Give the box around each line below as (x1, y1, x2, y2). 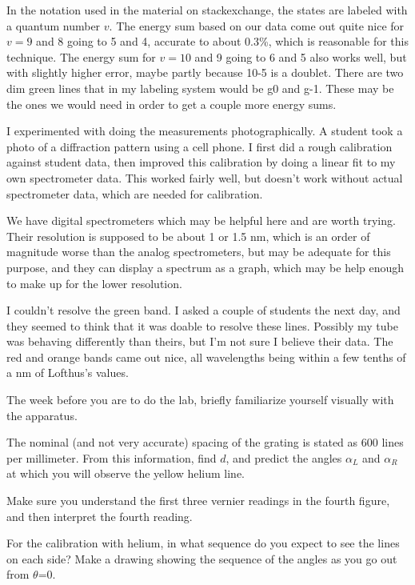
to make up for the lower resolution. (6, 274, 182, 291)
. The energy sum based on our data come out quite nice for (109, 17, 405, 34)
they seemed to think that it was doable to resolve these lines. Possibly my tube (6, 317, 398, 334)
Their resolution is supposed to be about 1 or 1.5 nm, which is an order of (6, 227, 370, 244)
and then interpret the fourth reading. (6, 507, 193, 524)
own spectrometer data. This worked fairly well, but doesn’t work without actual (6, 169, 403, 186)
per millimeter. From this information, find (6, 449, 217, 466)
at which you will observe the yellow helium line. (6, 465, 245, 482)
